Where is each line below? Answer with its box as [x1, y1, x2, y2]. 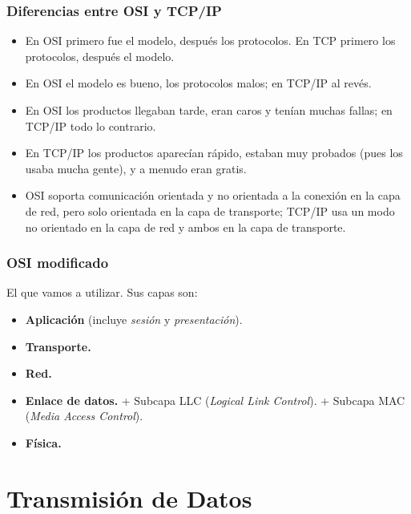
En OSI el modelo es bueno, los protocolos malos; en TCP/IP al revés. [25, 75, 372, 91]
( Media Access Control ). [25, 407, 143, 424]
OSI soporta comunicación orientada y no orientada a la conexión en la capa [25, 187, 401, 204]
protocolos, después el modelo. [25, 47, 175, 64]
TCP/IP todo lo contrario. [25, 117, 156, 134]
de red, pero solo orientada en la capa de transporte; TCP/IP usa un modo [25, 202, 395, 219]
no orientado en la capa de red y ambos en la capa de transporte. [25, 218, 346, 235]
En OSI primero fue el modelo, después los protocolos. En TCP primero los [25, 32, 396, 49]
